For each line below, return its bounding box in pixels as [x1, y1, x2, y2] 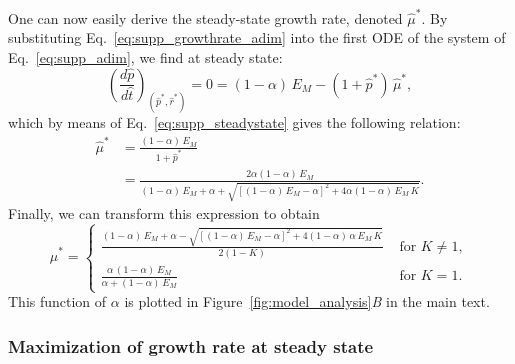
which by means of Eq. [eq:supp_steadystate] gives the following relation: [8, 112, 461, 133]
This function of [8, 291, 107, 311]
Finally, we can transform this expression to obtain [8, 203, 320, 224]
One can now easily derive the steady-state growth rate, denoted [8, 7, 403, 28]
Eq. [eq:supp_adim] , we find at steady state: [8, 46, 283, 67]
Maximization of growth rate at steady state [8, 333, 374, 358]
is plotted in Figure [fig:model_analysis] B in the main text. [124, 291, 490, 311]
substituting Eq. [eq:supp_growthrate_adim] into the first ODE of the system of [8, 27, 506, 48]
